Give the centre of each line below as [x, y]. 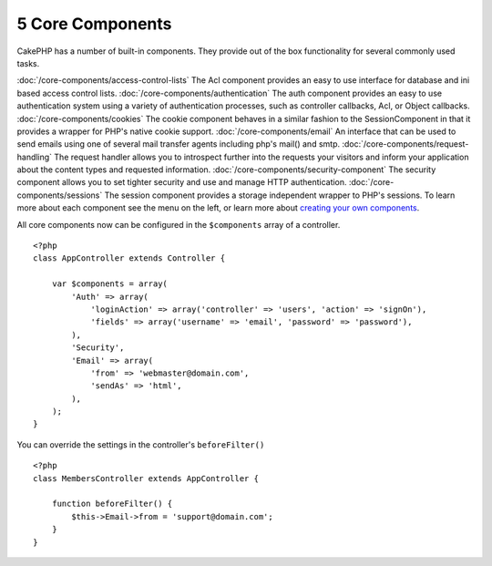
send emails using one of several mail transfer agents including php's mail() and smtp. [179, 144]
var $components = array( [110, 284]
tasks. [28, 63]
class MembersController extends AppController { [146, 478]
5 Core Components [94, 24]
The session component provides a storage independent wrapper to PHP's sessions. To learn [280, 195]
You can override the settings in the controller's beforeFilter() [141, 444]
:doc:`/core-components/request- [405, 144]
